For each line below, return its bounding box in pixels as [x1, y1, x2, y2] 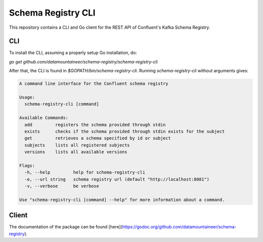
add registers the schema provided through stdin [24, 122, 166, 127]
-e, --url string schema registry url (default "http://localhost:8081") [24, 176, 209, 182]
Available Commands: [19, 115, 68, 121]
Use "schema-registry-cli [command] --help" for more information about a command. [19, 197, 225, 202]
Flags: [19, 162, 35, 168]
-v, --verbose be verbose [24, 183, 99, 189]
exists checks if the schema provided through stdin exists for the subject [24, 128, 225, 134]
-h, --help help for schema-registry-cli [24, 170, 146, 175]
